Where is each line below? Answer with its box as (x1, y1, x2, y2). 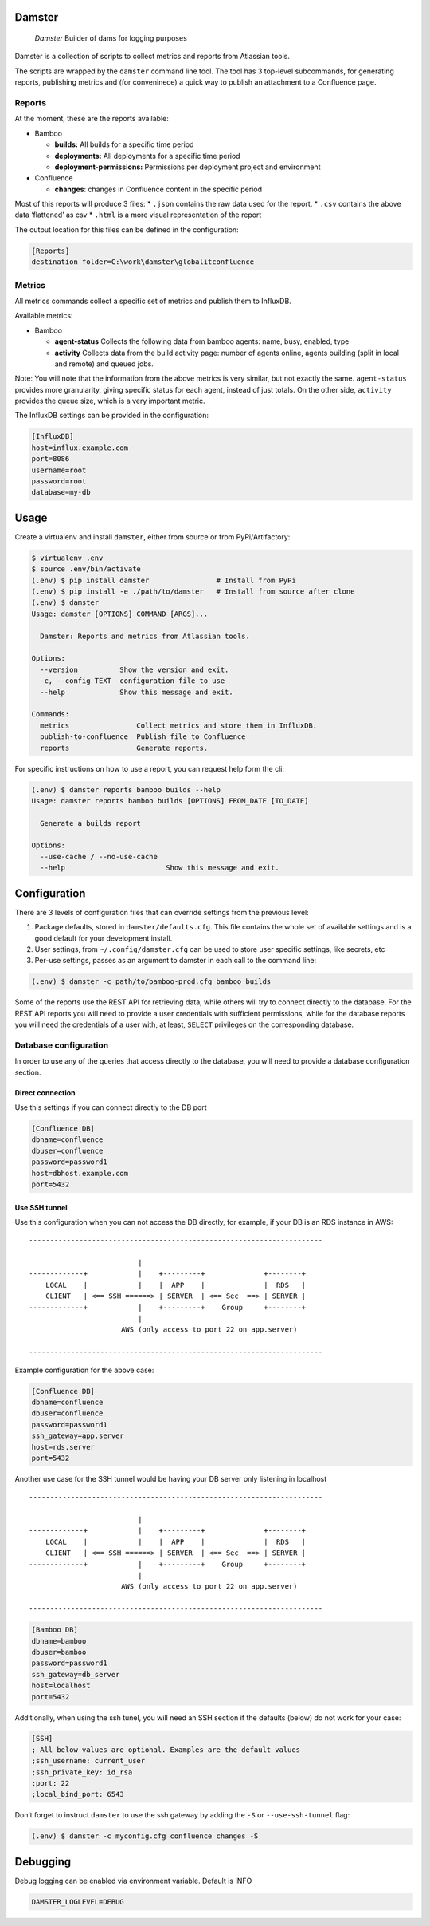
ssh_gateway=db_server (31, 1670, 120, 1679)
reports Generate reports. (40, 743, 209, 752)
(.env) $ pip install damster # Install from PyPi (31, 575, 296, 585)
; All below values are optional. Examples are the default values (31, 1745, 301, 1754)
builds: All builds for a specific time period (54, 140, 194, 149)
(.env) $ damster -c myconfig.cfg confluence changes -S (31, 1832, 259, 1841)
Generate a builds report (40, 819, 141, 827)
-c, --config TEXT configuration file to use (40, 677, 225, 685)
